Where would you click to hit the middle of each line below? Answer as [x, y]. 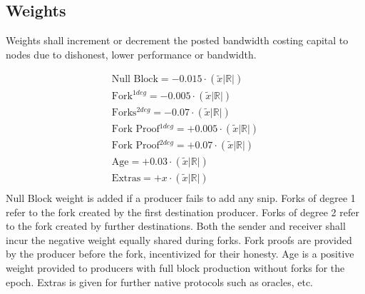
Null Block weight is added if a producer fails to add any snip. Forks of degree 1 [181, 197]
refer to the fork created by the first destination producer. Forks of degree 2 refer [182, 212]
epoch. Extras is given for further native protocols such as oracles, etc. [159, 282]
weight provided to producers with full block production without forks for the [175, 267]
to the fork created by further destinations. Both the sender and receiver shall [176, 226]
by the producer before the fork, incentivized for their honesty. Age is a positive [180, 254]
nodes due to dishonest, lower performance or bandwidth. [131, 54]
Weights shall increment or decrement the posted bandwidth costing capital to [177, 40]
